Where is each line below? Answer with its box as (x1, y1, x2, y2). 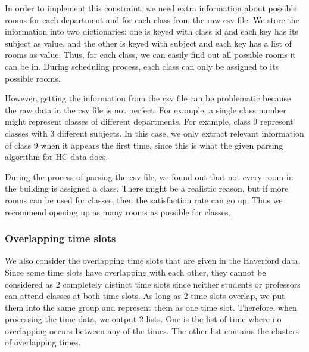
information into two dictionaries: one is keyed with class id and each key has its (5, 25, 298, 38)
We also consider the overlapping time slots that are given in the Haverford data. (5, 254, 301, 267)
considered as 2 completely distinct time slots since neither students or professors (5, 277, 301, 290)
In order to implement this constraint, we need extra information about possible (5, 2, 297, 14)
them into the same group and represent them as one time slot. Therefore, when (5, 301, 297, 313)
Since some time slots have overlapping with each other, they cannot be (5, 265, 266, 278)
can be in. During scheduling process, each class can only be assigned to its (5, 60, 279, 72)
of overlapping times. (5, 336, 81, 348)
